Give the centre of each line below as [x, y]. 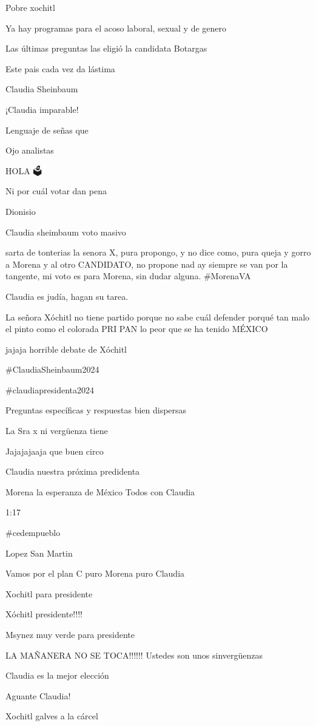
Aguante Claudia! [38, 695]
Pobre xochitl [30, 7]
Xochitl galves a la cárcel [52, 716]
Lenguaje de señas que [47, 130]
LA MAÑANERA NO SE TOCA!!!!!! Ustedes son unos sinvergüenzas [134, 655]
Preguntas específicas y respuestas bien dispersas [96, 410]
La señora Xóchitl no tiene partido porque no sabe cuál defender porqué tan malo [158, 317]
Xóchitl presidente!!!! [44, 614]
